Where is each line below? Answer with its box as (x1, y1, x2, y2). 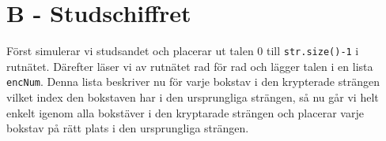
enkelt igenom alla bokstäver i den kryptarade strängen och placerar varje (6, 104, 364, 121)
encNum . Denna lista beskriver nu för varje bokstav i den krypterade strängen (6, 73, 380, 90)
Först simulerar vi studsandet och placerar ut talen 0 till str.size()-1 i (6, 43, 359, 59)
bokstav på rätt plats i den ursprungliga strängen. (6, 120, 249, 136)
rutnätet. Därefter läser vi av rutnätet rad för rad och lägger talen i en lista (6, 58, 373, 74)
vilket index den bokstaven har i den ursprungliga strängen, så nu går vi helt (6, 89, 379, 106)
